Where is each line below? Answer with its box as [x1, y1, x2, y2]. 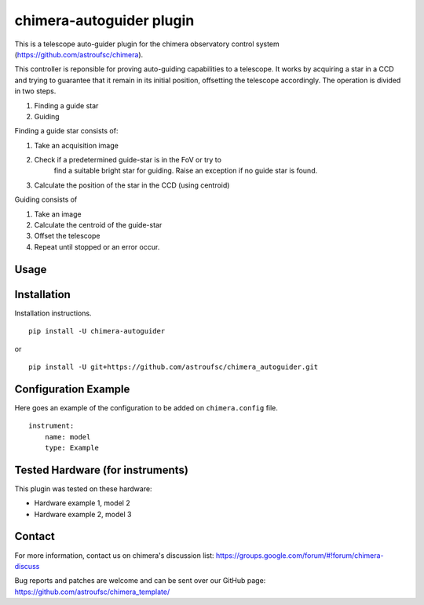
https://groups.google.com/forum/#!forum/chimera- [215, 550, 384, 560]
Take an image [34, 209, 82, 219]
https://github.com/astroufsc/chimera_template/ [14, 587, 170, 596]
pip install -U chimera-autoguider [28, 326, 166, 336]
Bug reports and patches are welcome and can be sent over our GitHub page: [14, 576, 266, 585]
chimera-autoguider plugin [14, 12, 195, 29]
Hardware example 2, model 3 [34, 509, 132, 519]
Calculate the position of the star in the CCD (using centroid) [34, 180, 230, 190]
